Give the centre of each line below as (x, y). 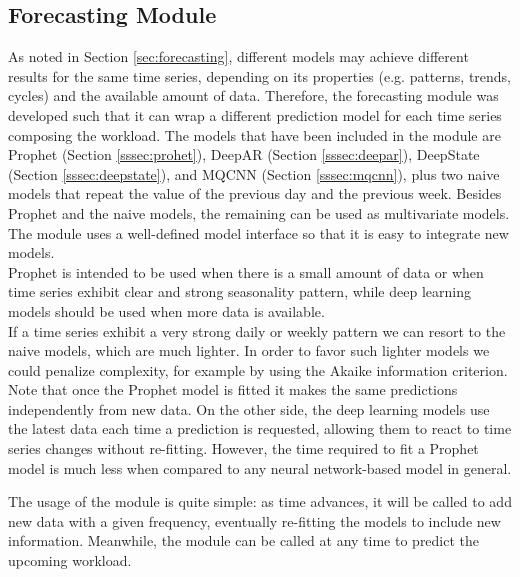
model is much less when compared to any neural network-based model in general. (260, 467)
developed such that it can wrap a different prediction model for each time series (255, 114)
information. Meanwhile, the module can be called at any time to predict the (244, 540)
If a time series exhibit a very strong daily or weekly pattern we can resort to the (257, 330)
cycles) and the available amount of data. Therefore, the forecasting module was (253, 95)
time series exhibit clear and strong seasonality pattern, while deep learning (239, 291)
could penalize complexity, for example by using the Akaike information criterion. (258, 369)
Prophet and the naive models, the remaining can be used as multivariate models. (259, 212)
